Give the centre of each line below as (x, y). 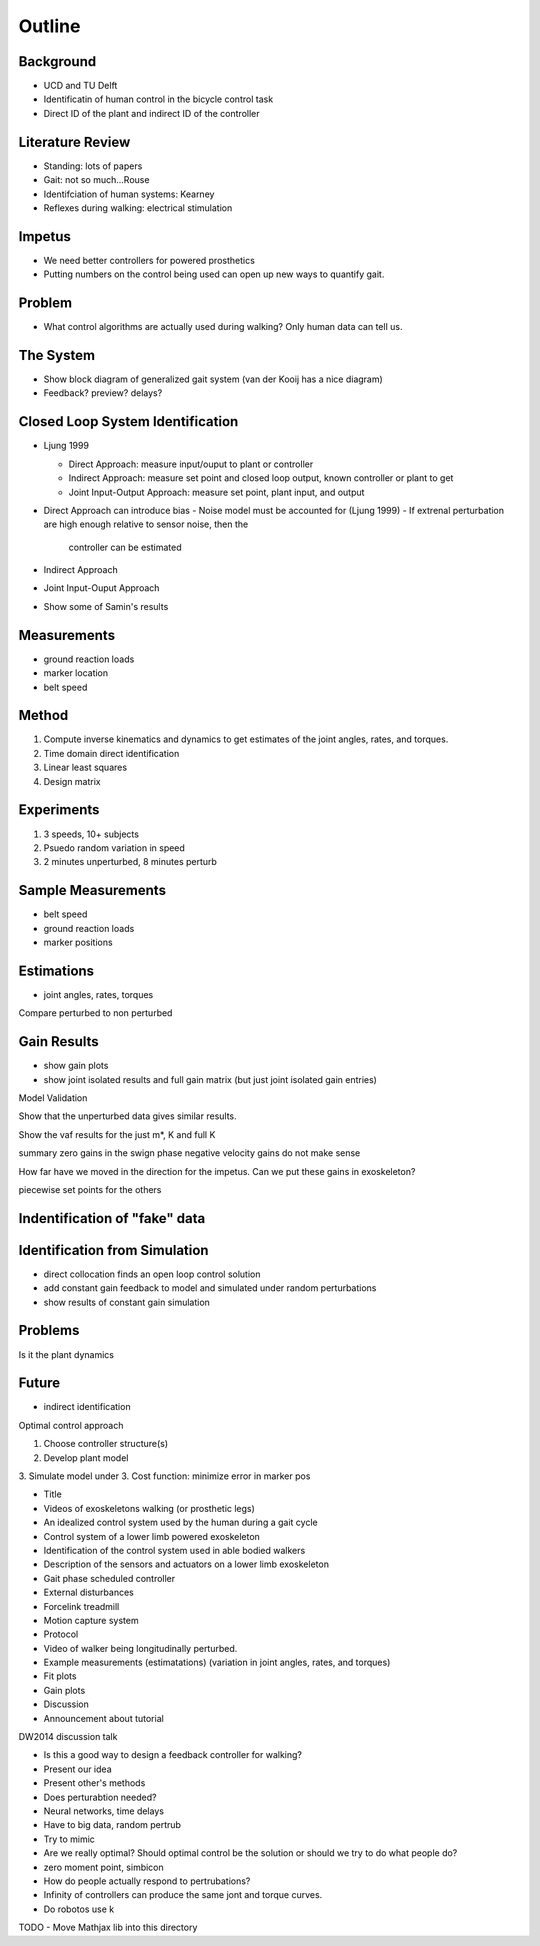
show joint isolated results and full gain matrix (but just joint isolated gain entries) (210, 1079)
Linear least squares (85, 767)
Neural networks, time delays (104, 1811)
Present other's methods (94, 1783)
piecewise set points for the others (90, 1189)
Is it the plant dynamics (66, 1354)
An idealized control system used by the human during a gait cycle (181, 1522)
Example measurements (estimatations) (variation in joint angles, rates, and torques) (217, 1662)
